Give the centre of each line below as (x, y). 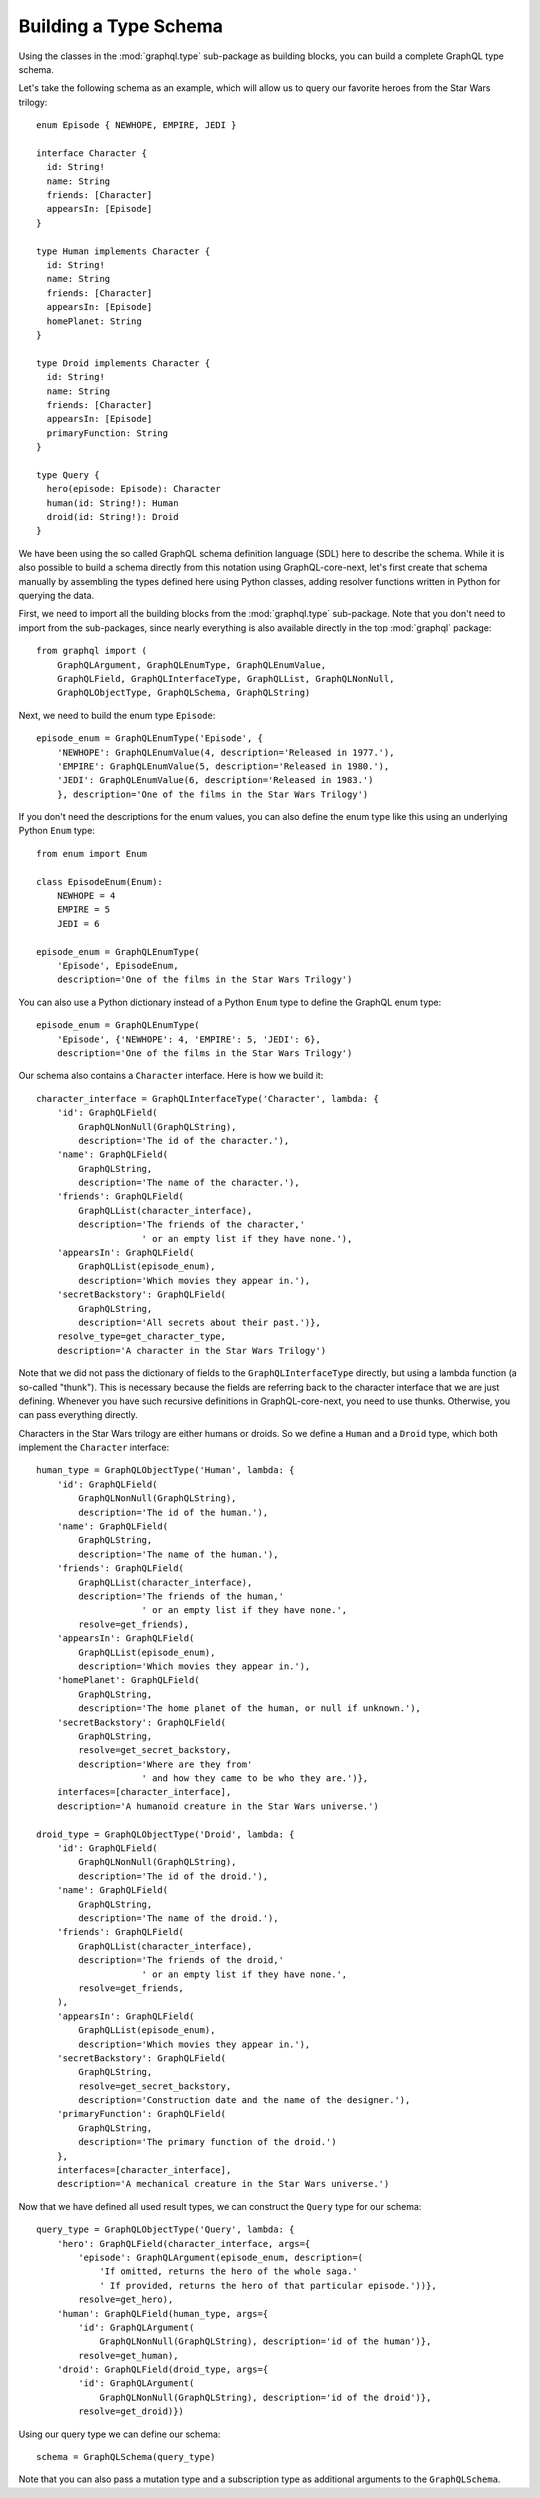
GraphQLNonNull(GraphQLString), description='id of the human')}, (265, 2341)
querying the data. (56, 595)
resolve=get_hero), (126, 2299)
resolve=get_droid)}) (131, 2411)
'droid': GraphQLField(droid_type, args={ (162, 2369)
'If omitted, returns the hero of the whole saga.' (229, 2271)
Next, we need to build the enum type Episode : (117, 715)
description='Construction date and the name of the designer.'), (244, 2100)
